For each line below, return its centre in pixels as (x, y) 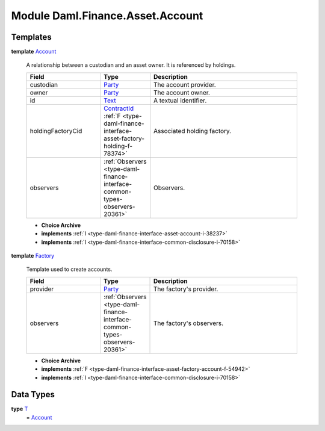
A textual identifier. (180, 101)
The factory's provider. (186, 289)
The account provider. (185, 84)
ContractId (119, 108)
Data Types (33, 395)
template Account (34, 52)
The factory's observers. (189, 323)
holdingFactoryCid (56, 131)
